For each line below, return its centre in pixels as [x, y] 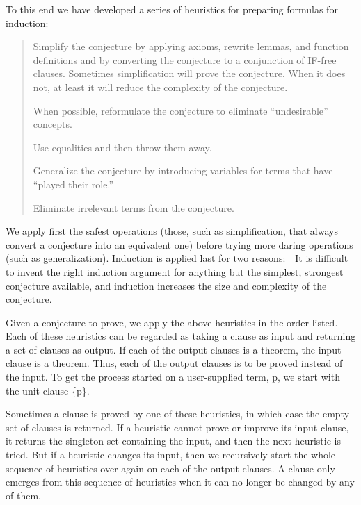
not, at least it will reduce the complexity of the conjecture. [160, 86]
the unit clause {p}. [48, 390]
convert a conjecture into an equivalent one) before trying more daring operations [179, 244]
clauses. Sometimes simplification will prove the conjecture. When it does [189, 73]
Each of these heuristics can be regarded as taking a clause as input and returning [181, 336]
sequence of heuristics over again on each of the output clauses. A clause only [170, 468]
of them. [23, 495]
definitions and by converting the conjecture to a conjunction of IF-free [185, 59]
